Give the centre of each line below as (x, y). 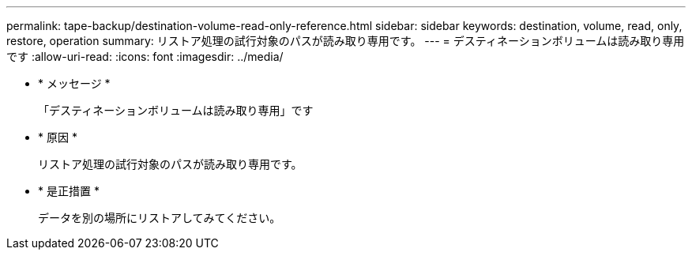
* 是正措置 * (69, 191)
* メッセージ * (74, 83)
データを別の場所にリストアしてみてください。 (160, 218)
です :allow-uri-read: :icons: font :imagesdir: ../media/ (145, 56)
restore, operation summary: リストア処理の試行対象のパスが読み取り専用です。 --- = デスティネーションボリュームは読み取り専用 (346, 41)
